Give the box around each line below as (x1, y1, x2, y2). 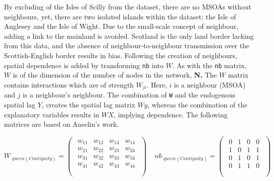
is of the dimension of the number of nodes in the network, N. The (12, 70, 217, 80)
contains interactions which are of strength (4, 79, 134, 90)
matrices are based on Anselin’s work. (4, 119, 119, 129)
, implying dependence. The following (113, 109, 228, 119)
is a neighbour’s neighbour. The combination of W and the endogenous (22, 90, 236, 100)
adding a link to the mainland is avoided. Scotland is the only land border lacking (4, 30, 254, 41)
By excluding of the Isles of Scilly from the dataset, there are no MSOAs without (4, 1, 252, 11)
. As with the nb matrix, (172, 60, 247, 70)
